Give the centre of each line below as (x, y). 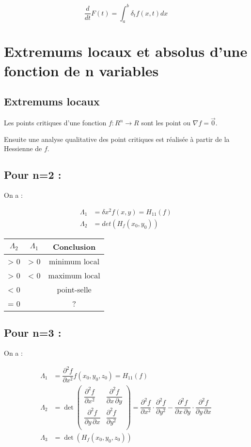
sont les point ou (166, 123)
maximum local (74, 275)
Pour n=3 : (33, 333)
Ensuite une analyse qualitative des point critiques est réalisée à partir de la (117, 139)
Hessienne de (23, 148)
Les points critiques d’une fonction (55, 123)
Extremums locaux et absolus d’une (126, 51)
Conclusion (74, 247)
